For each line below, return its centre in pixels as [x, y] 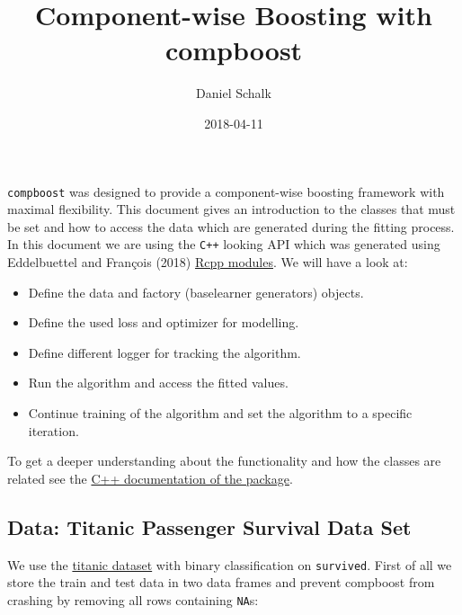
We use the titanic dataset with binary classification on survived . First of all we [230, 564]
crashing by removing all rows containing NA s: [133, 599]
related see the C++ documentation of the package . [150, 478]
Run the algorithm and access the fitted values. [158, 383]
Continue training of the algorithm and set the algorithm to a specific [220, 412]
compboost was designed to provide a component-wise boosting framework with [226, 191]
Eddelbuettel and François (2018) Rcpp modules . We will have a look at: [208, 262]
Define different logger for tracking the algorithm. [164, 352]
